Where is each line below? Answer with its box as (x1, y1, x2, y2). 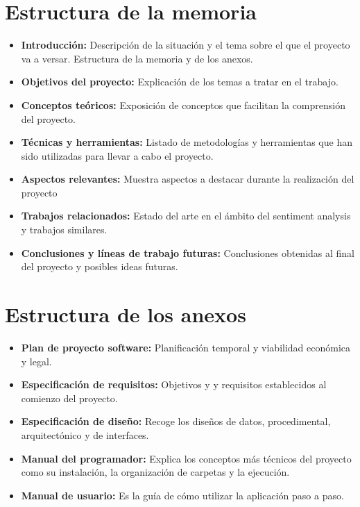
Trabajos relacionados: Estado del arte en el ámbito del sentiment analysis (21, 208, 351, 223)
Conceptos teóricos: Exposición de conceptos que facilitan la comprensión (21, 97, 345, 112)
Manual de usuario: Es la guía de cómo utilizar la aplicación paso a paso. (21, 488, 344, 502)
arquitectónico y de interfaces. (21, 427, 149, 442)
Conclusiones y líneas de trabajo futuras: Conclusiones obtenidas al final (21, 245, 355, 260)
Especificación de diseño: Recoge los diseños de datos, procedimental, (21, 414, 331, 429)
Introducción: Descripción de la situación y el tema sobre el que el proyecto (21, 38, 350, 52)
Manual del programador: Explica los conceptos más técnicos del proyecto (21, 451, 352, 465)
